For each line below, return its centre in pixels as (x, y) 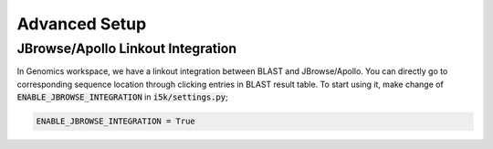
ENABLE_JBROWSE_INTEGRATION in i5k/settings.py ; (122, 97)
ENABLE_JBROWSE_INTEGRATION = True (115, 122)
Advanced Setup (82, 24)
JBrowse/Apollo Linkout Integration (127, 48)
